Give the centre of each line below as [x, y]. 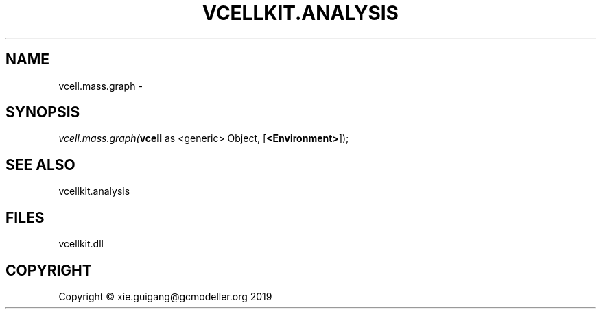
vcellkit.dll [81, 244]
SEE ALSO [40, 165]
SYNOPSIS [43, 112]
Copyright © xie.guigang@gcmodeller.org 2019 [165, 296]
